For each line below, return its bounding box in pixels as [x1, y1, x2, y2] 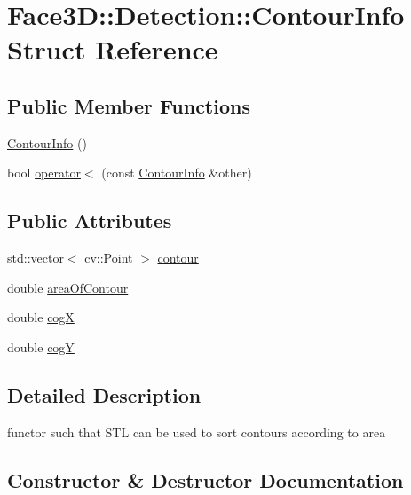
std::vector [7, 248, 64, 267]
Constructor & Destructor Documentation [7, 466, 404, 493]
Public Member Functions [7, 91, 250, 119]
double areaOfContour [7, 278, 129, 296]
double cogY [7, 337, 75, 356]
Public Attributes [7, 207, 172, 234]
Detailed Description [7, 381, 202, 408]
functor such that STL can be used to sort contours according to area [7, 422, 386, 441]
